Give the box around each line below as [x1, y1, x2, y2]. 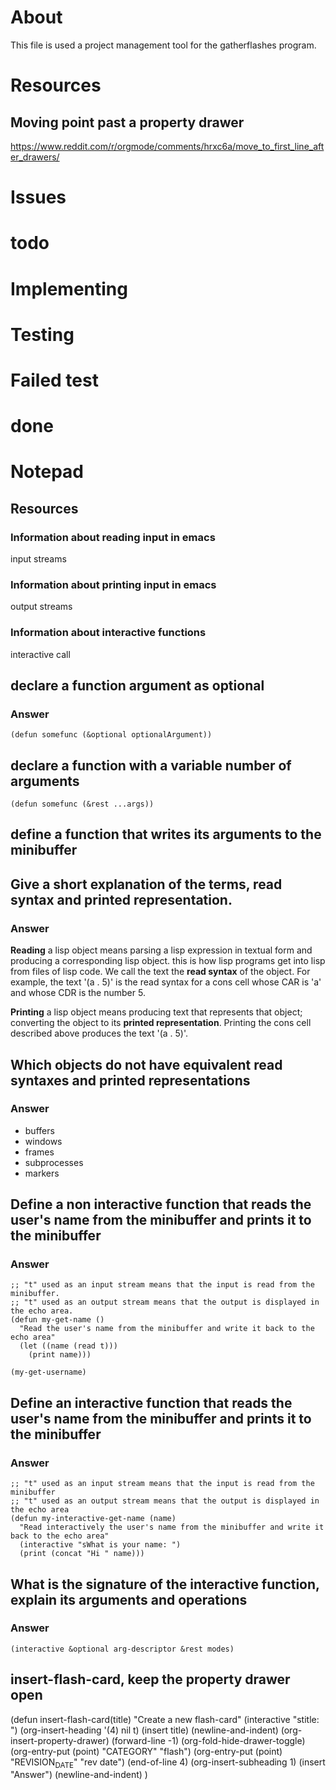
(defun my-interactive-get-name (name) [10, 1514, 177, 1524]
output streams [10, 601, 73, 613]
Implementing [10, 277, 128, 300]
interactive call [10, 648, 71, 660]
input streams [10, 552, 67, 565]
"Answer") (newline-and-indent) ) [10, 1769, 148, 1781]
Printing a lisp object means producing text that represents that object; [10, 1006, 303, 1018]
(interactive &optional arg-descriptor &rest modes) [10, 1644, 235, 1654]
